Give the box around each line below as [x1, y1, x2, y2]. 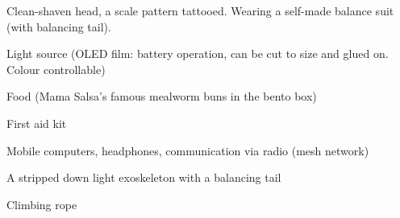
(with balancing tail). [6, 18, 111, 35]
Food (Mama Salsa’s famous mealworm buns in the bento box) [6, 88, 317, 105]
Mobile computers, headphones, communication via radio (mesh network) [6, 142, 369, 158]
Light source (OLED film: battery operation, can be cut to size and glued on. [6, 45, 389, 62]
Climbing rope [6, 195, 77, 212]
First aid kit [6, 114, 67, 131]
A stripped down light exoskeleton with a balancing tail [6, 169, 281, 186]
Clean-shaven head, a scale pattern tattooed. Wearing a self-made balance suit [6, 2, 394, 19]
